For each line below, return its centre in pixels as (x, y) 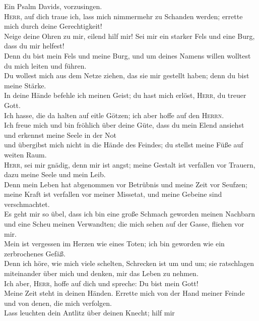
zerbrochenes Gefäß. (35, 253)
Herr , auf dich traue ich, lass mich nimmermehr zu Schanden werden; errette (123, 16)
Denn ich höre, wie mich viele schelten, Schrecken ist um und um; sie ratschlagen (129, 263)
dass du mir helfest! (34, 46)
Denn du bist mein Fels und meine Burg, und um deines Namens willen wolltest (127, 55)
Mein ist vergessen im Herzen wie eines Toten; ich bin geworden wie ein (114, 244)
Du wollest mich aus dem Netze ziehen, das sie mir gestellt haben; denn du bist (127, 75)
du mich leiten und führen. (45, 65)
